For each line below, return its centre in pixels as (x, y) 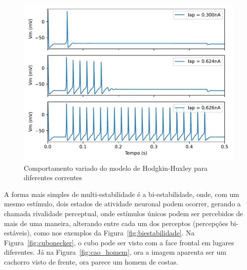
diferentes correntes (53, 177)
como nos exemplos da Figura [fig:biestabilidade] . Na (114, 233)
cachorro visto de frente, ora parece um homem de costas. (91, 261)
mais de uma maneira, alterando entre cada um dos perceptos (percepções (116, 223)
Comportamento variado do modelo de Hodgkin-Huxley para (116, 168)
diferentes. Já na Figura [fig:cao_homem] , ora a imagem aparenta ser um (115, 252)
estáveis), (18, 233)
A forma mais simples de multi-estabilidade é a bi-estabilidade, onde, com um (122, 194)
